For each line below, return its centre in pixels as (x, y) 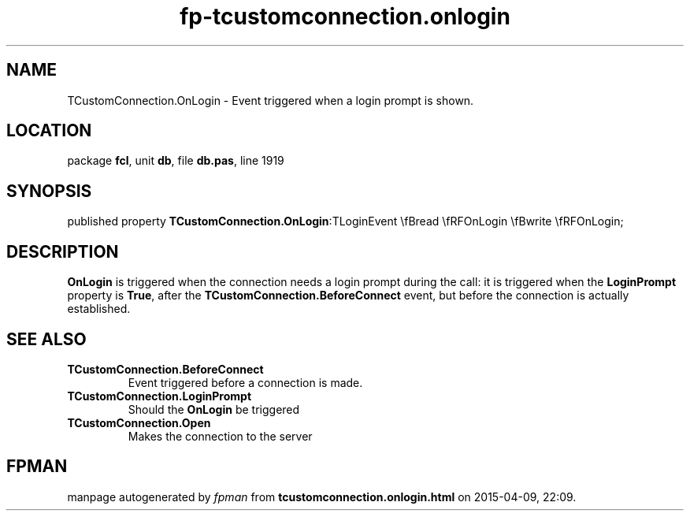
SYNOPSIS (49, 191)
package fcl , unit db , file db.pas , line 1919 (176, 161)
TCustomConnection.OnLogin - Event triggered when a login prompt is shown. (271, 100)
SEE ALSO (46, 339)
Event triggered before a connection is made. (245, 382)
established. (99, 309)
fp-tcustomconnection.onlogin (345, 17)
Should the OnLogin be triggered (214, 409)
